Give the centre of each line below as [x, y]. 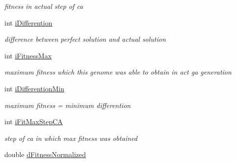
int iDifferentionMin [34, 88]
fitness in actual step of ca [44, 6]
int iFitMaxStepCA [34, 121]
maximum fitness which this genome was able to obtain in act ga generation [118, 72]
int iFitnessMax [28, 55]
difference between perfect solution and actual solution [85, 39]
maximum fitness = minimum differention [68, 105]
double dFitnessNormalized [45, 154]
